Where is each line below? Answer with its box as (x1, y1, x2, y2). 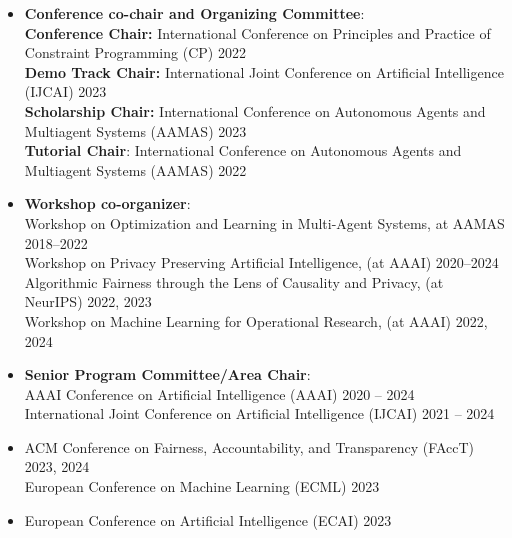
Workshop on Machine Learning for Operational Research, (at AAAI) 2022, (24, 310, 488, 331)
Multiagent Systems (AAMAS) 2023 (24, 120, 247, 141)
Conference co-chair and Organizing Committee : (24, 3, 365, 23)
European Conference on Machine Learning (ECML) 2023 (24, 476, 380, 497)
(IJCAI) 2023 (24, 81, 107, 102)
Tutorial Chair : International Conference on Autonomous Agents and (24, 140, 462, 161)
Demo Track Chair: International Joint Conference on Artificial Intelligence (24, 61, 504, 82)
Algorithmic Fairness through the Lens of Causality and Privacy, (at (24, 271, 444, 292)
